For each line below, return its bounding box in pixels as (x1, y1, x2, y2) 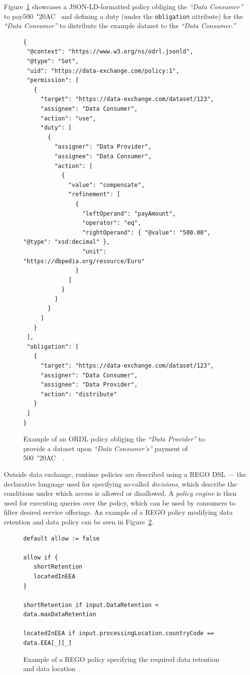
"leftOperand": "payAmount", (82, 210, 176, 217)
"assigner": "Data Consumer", (40, 371, 138, 379)
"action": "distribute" (40, 390, 117, 398)
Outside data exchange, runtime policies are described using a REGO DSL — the (4, 469, 246, 479)
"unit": (82, 248, 107, 255)
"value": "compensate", (68, 181, 145, 188)
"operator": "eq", (82, 219, 141, 227)
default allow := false (23, 535, 100, 542)
